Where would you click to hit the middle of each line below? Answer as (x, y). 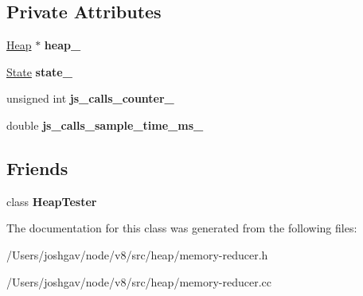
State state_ (39, 71)
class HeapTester (52, 201)
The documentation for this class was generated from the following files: (182, 228)
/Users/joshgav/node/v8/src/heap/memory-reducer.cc (139, 281)
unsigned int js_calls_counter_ (90, 98)
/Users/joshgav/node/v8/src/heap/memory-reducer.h (137, 254)
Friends (37, 167)
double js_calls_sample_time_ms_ (105, 125)
